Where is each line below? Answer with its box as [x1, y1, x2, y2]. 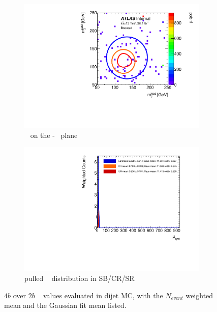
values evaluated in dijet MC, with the [43, 290, 163, 300]
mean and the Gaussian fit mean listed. [4, 300, 127, 310]
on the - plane [30, 129, 78, 140]
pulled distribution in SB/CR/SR [24, 273, 135, 283]
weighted [185, 290, 213, 300]
